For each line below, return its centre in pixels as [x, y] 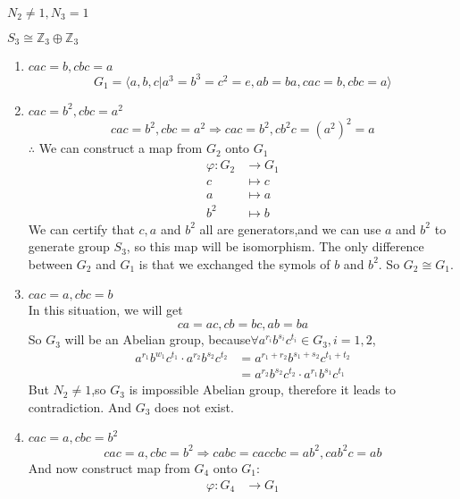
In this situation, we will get [105, 310]
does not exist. [194, 406]
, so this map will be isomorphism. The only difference [275, 246]
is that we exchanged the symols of [234, 263]
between [50, 263]
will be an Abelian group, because [158, 339]
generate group [69, 246]
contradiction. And [79, 406]
